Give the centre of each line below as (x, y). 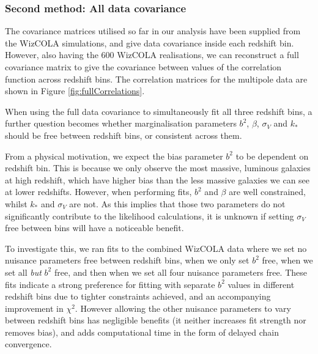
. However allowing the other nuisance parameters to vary (183, 308)
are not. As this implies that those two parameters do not (177, 203)
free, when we (287, 260)
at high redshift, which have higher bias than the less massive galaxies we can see (157, 179)
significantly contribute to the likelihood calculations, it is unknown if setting (150, 216)
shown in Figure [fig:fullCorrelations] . (75, 91)
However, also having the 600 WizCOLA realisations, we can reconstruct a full (152, 55)
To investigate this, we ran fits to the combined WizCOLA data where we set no (156, 248)
